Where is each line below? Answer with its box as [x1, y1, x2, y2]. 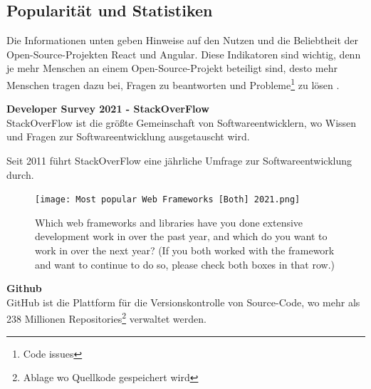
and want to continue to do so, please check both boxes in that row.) [35, 256, 335, 271]
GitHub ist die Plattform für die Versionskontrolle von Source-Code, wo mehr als [6, 294, 360, 309]
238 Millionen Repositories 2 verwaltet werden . [6, 309, 207, 326]
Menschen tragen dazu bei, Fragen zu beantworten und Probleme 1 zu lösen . [6, 75, 340, 92]
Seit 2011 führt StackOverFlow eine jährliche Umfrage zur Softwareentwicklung [6, 153, 352, 168]
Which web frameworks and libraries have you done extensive [35, 214, 303, 229]
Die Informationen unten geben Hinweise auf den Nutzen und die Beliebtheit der [6, 33, 359, 48]
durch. [6, 167, 34, 182]
